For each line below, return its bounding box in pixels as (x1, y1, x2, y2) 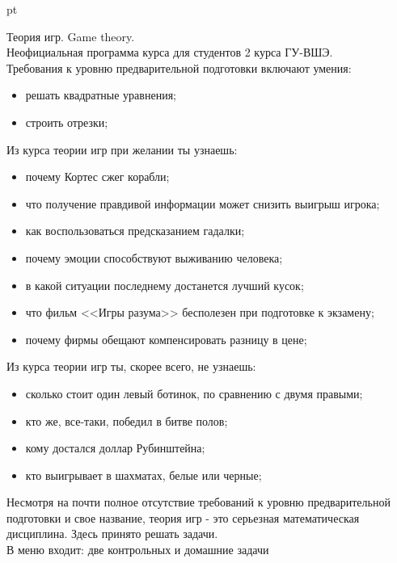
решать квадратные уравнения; (25, 86, 176, 103)
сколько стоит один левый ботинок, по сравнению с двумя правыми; (25, 384, 363, 401)
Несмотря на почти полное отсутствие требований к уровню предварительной (6, 494, 391, 510)
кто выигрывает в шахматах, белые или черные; (25, 466, 262, 483)
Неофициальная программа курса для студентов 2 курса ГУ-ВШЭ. (6, 44, 333, 61)
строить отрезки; (25, 113, 108, 130)
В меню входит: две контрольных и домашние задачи (6, 541, 269, 558)
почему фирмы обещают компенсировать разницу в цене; (25, 330, 307, 347)
